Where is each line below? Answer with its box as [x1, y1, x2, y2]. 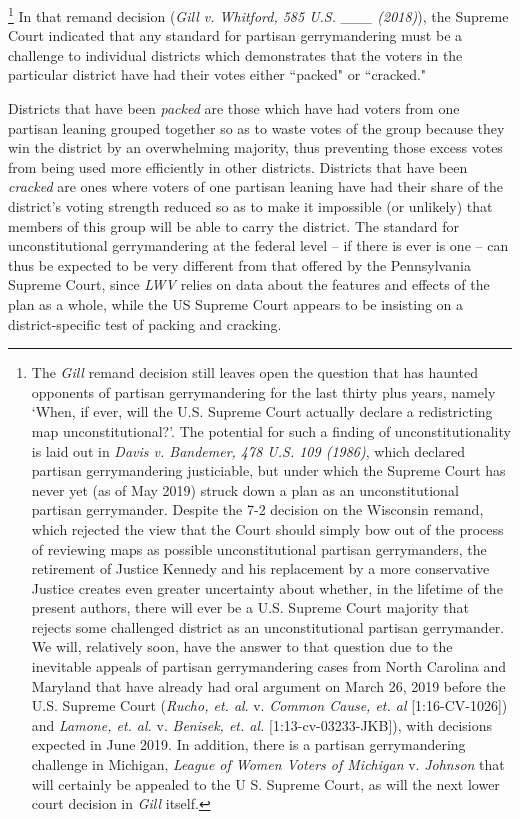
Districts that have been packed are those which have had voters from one [8, 98, 460, 119]
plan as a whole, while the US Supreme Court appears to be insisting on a [8, 293, 464, 314]
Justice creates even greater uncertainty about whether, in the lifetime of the [31, 577, 503, 598]
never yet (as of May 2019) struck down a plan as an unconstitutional [31, 479, 459, 500]
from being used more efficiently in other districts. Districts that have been [8, 156, 468, 177]
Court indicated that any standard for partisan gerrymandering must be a [8, 25, 463, 46]
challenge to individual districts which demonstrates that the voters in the [8, 44, 463, 65]
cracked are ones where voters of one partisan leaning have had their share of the [8, 176, 504, 197]
